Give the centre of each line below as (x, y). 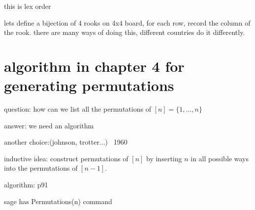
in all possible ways (220, 158)
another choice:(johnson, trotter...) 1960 (66, 142)
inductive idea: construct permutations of (66, 158)
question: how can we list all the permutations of (78, 109)
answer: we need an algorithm (49, 125)
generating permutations (89, 85)
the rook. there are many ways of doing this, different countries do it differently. (125, 32)
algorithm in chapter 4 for (94, 66)
